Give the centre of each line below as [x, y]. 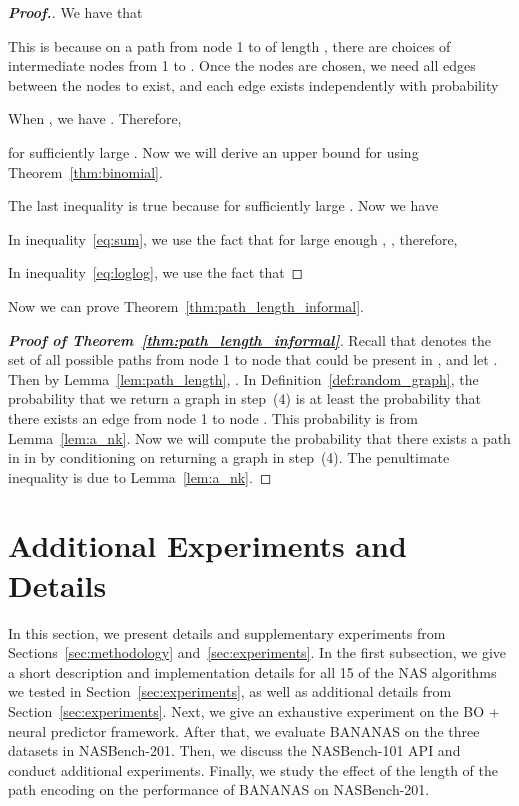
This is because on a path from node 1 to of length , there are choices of [229, 45]
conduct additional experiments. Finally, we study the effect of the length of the [253, 769]
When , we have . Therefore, [95, 118]
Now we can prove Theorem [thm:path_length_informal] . [186, 305]
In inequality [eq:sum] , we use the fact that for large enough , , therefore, [233, 238]
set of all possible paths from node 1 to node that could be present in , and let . [253, 359]
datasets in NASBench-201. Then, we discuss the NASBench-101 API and [234, 750]
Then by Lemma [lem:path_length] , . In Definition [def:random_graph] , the [243, 378]
